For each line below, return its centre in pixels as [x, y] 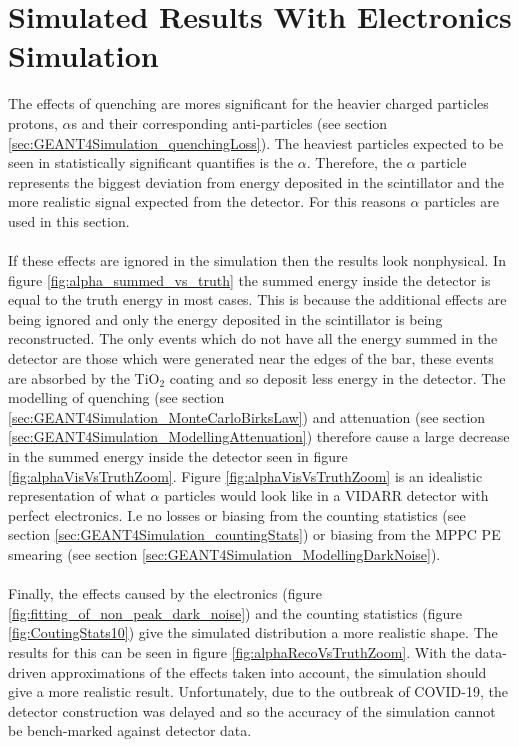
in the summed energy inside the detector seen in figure [178, 456]
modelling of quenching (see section [116, 397]
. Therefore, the [354, 162]
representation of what [77, 495]
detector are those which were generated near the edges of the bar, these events [251, 358]
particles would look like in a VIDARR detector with [326, 495]
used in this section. [69, 220]
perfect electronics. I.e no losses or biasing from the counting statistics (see [237, 514]
